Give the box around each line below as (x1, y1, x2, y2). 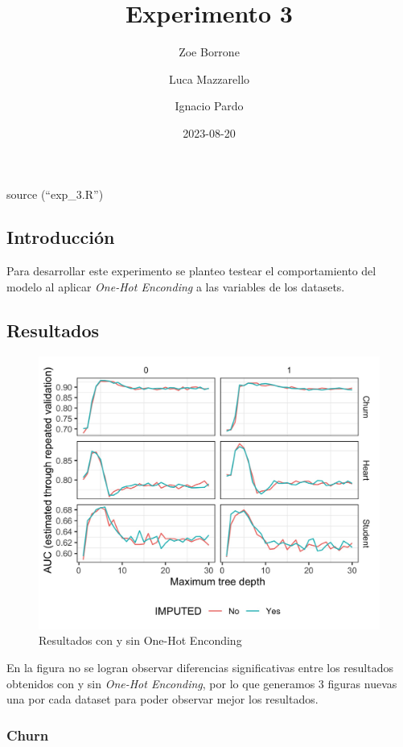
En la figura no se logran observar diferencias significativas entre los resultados (6, 658, 393, 675)
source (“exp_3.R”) (6, 185, 104, 202)
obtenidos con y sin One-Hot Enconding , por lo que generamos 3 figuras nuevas (6, 675, 397, 691)
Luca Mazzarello (168, 70, 250, 87)
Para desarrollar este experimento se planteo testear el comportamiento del (6, 262, 376, 279)
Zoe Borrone (179, 43, 240, 60)
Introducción (6, 225, 115, 250)
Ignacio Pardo (175, 97, 244, 114)
